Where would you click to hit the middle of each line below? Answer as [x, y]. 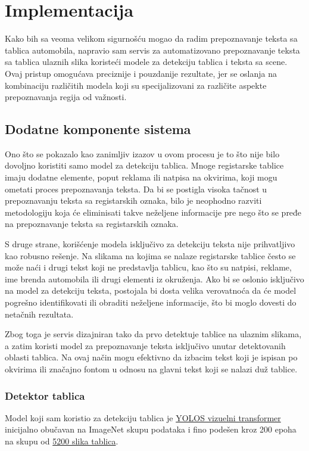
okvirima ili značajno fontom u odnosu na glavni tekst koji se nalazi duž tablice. [151, 368]
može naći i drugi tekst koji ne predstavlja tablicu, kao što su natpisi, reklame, [148, 267]
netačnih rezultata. [39, 314]
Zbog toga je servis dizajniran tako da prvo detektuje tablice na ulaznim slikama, [153, 334]
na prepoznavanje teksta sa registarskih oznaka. [92, 224]
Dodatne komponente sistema [98, 129]
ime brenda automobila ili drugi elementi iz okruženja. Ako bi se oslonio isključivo [154, 279]
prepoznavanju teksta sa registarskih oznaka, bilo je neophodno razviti [133, 200]
